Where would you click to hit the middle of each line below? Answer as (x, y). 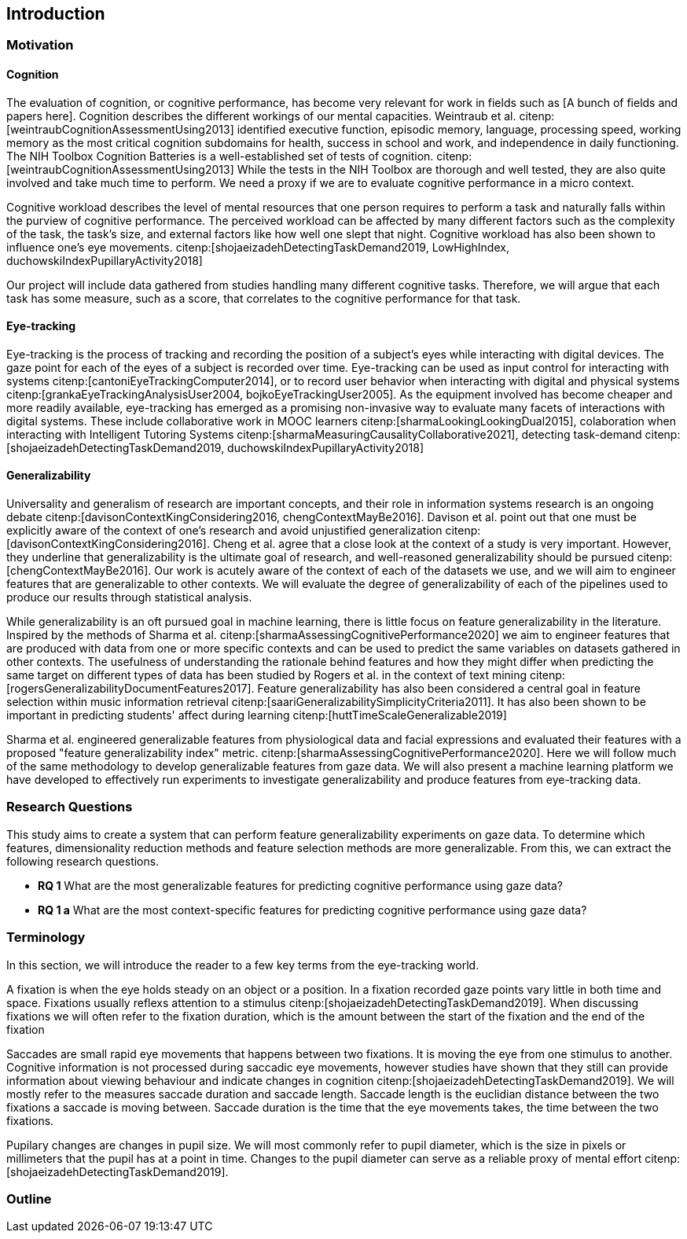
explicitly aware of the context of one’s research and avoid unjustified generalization (224, 531)
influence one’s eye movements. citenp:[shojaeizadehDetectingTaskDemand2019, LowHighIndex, (258, 247)
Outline (29, 1199)
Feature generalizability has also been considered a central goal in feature (449, 689)
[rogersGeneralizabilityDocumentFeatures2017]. (130, 689)
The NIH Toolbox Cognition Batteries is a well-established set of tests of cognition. (220, 156)
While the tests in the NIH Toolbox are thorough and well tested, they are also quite (451, 169)
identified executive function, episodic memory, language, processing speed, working (459, 129)
